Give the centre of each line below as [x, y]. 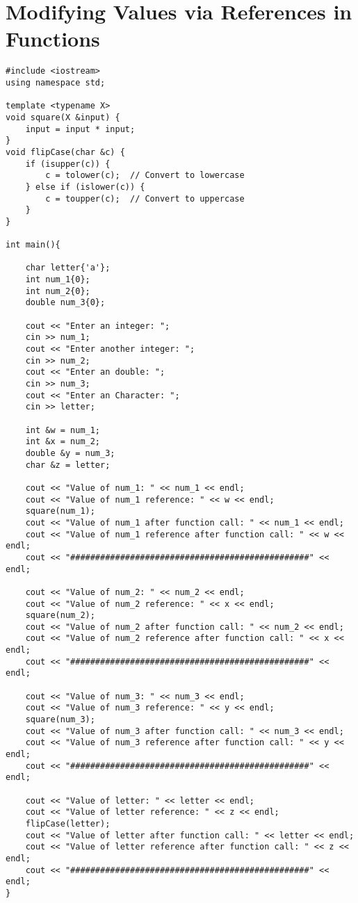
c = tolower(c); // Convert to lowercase [145, 176]
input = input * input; [80, 129]
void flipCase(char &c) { [65, 152]
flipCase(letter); [68, 823]
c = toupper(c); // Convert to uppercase [145, 198]
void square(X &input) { [63, 117]
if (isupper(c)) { [68, 164]
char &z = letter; [68, 465]
